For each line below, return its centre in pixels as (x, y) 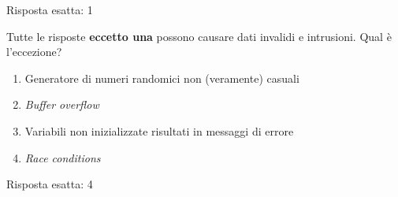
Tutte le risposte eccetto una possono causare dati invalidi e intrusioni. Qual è (199, 36)
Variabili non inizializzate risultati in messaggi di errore (159, 130)
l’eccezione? (34, 52)
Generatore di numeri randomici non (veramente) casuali (162, 78)
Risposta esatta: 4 (50, 184)
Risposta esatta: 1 (50, 9)
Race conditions (63, 157)
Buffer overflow (62, 104)
